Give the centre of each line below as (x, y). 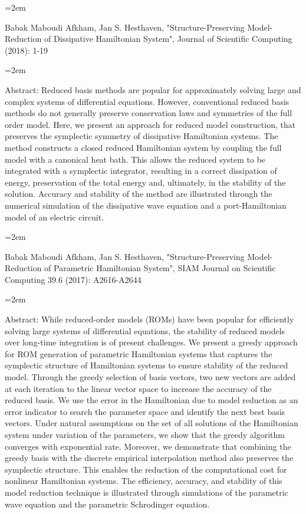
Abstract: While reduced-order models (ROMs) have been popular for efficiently (149, 319)
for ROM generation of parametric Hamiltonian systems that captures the (139, 353)
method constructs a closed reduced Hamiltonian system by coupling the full (143, 147)
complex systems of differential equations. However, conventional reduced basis (147, 101)
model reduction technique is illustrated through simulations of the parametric (147, 492)
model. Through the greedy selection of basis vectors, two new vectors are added (150, 377)
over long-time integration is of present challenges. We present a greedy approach (151, 342)
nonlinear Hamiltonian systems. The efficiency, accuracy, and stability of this (144, 481)
